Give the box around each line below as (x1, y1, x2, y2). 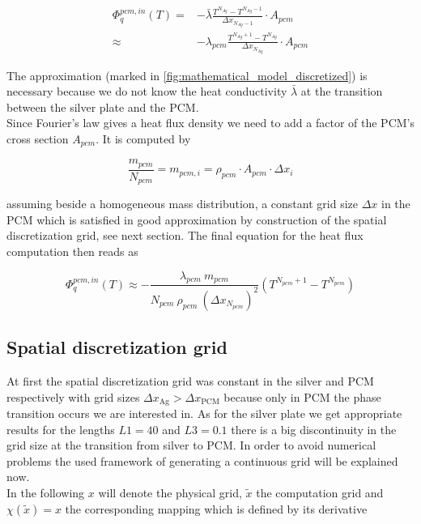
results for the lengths (6, 420, 115, 437)
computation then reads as (6, 243, 138, 260)
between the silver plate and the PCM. (6, 98, 199, 115)
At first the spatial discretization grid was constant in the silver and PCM (6, 373, 374, 390)
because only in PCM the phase (223, 388, 381, 405)
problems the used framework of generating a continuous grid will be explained (6, 452, 398, 469)
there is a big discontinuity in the (231, 420, 397, 437)
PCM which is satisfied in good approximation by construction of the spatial (6, 211, 387, 228)
